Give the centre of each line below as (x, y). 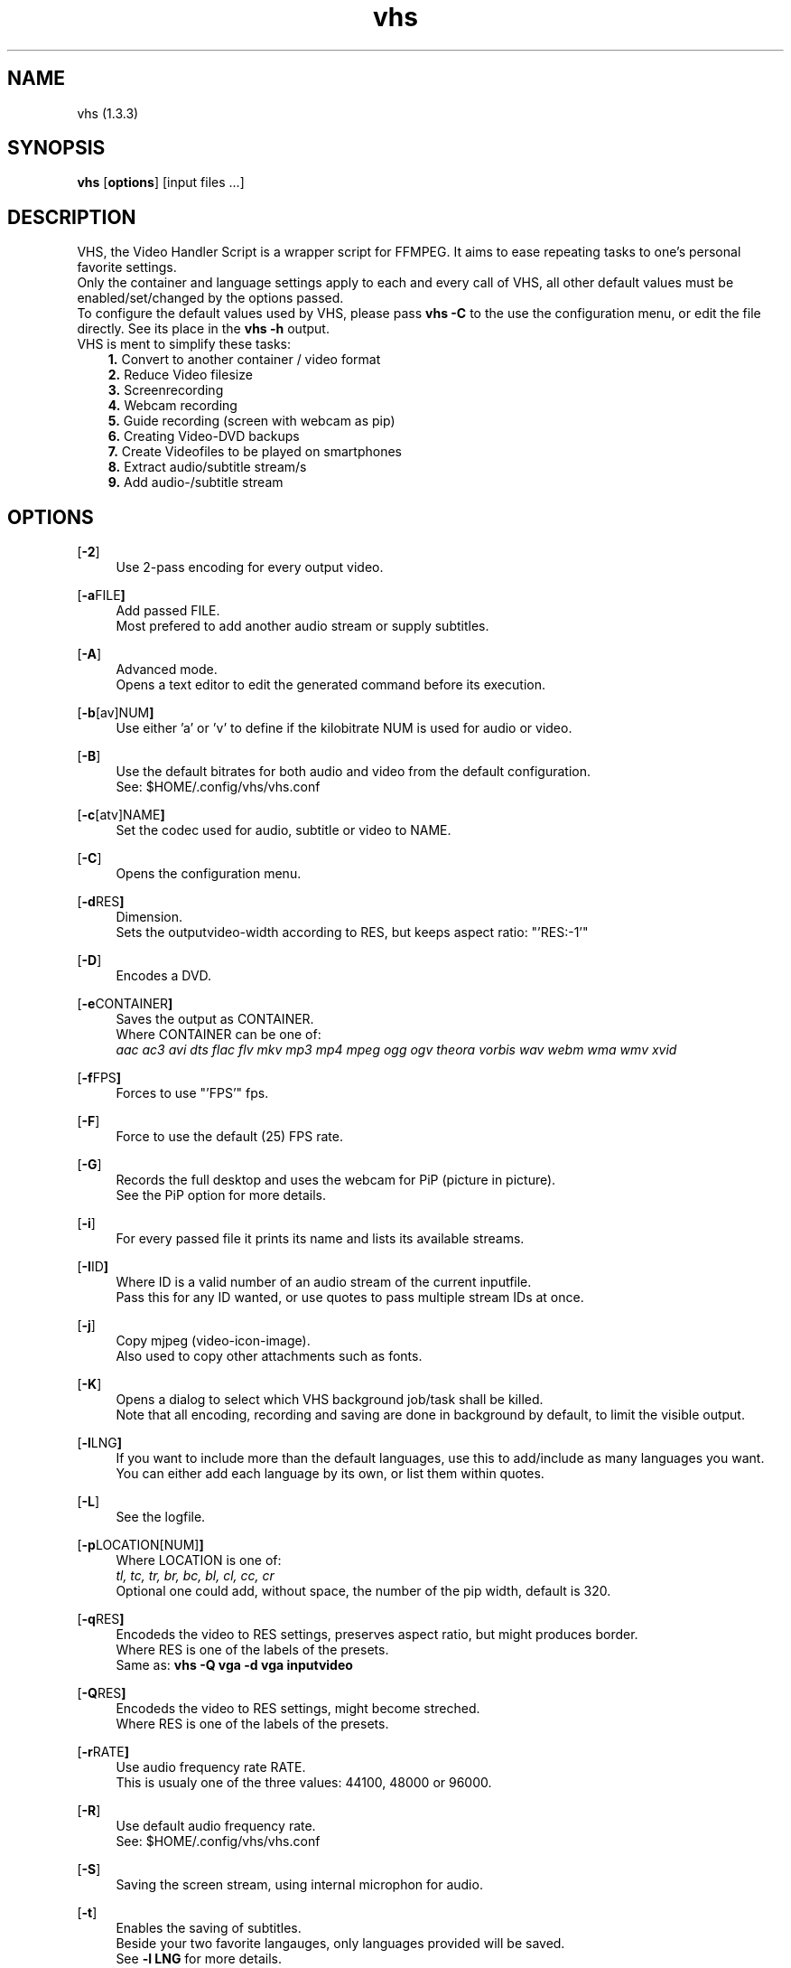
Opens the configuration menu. (209, 874)
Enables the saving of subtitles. (209, 1928)
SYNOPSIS (56, 148)
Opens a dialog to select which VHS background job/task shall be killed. (330, 1400)
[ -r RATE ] (103, 1752)
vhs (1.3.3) (108, 113)
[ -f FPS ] (99, 1078)
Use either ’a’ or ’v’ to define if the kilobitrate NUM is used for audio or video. (344, 728)
